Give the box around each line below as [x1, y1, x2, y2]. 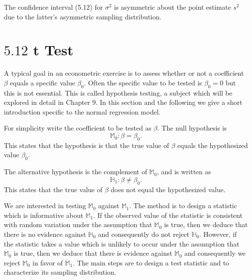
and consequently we [184, 248, 246, 258]
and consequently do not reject [98, 229, 189, 239]
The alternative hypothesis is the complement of [4, 166, 147, 177]
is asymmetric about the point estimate [114, 2, 231, 12]
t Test [33, 40, 74, 60]
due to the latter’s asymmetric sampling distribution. [4, 11, 162, 21]
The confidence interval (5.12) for [4, 2, 103, 12]
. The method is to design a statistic [129, 200, 237, 211]
